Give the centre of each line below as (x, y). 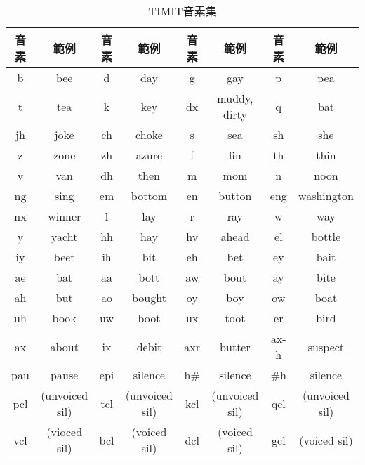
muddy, (235, 98)
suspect (326, 346)
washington (326, 196)
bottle (326, 236)
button (235, 196)
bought (149, 297)
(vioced (65, 432)
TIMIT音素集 (182, 11)
